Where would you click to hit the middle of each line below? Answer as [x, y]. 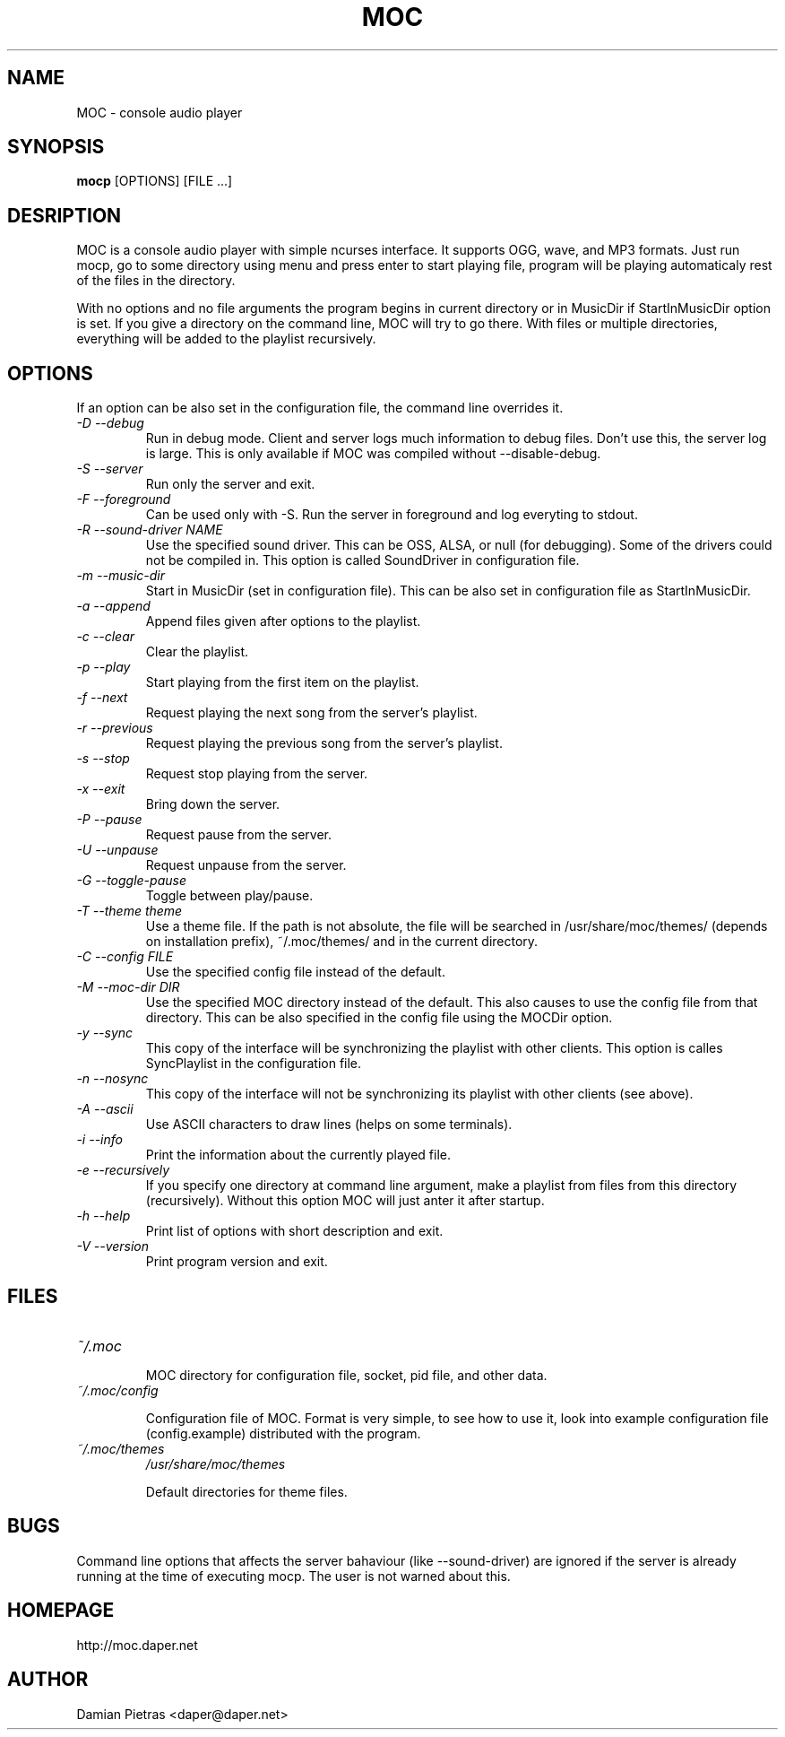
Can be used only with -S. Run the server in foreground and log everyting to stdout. [392, 515]
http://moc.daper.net [137, 1645]
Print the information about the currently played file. [298, 1155]
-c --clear [106, 637]
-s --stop [103, 759]
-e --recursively [123, 1170]
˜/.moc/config [117, 1390]
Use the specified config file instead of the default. [295, 972]
